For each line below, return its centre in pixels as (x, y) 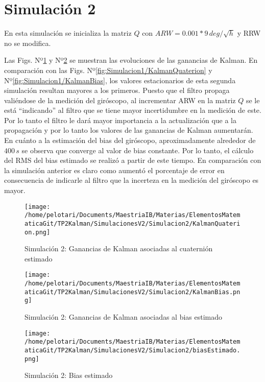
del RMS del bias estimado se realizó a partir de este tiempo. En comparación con (133, 160)
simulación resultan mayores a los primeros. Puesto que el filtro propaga (117, 90)
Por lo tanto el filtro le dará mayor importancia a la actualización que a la (120, 120)
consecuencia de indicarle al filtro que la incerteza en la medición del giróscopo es (131, 180)
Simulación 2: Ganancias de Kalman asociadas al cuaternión (119, 248)
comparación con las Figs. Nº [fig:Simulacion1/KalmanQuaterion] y (108, 70)
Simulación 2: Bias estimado (69, 375)
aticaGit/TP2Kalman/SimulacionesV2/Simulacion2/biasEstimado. (132, 350)
